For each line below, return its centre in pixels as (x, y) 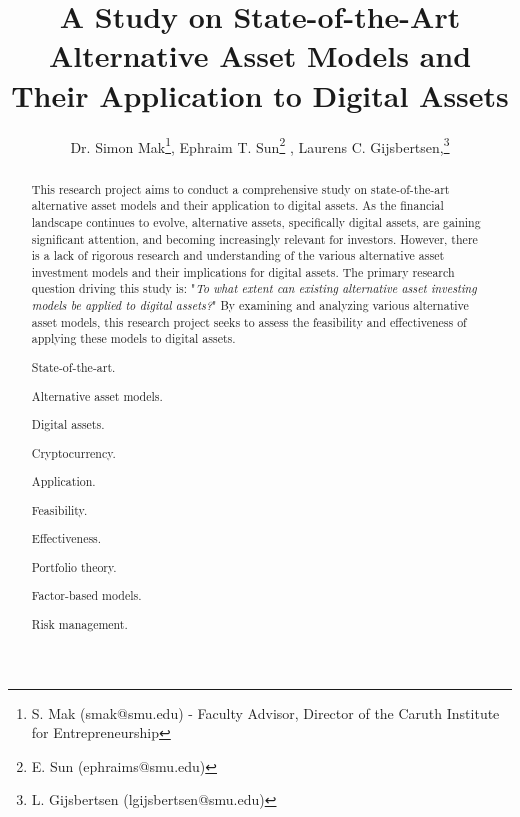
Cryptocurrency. (73, 452)
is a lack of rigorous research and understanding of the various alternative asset (238, 255)
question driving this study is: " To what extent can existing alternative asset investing (254, 288)
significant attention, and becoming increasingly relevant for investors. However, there (254, 238)
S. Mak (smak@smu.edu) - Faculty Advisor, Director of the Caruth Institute (265, 712)
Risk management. (79, 623)
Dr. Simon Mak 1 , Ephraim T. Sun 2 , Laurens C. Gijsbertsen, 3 (260, 145)
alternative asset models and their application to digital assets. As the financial (237, 205)
